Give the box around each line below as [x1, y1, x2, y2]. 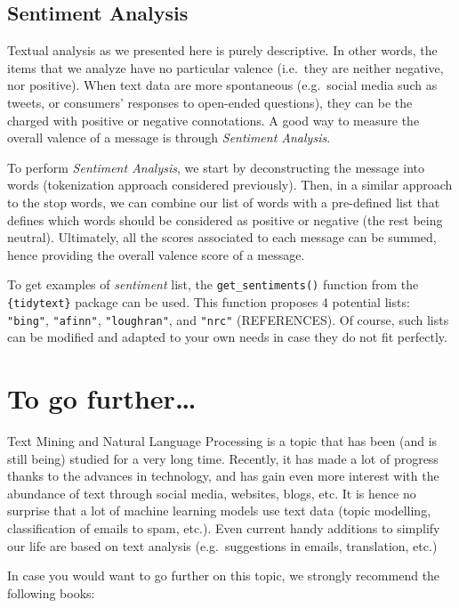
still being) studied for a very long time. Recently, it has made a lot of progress [7, 449, 439, 467]
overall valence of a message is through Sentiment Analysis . [7, 128, 331, 147]
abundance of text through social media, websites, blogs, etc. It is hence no [7, 483, 416, 502]
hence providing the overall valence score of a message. [7, 245, 305, 263]
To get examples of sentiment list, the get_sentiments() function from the [7, 275, 419, 294]
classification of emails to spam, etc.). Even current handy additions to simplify [7, 518, 440, 537]
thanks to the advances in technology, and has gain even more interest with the [7, 466, 439, 485]
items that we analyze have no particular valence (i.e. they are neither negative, [7, 58, 444, 77]
